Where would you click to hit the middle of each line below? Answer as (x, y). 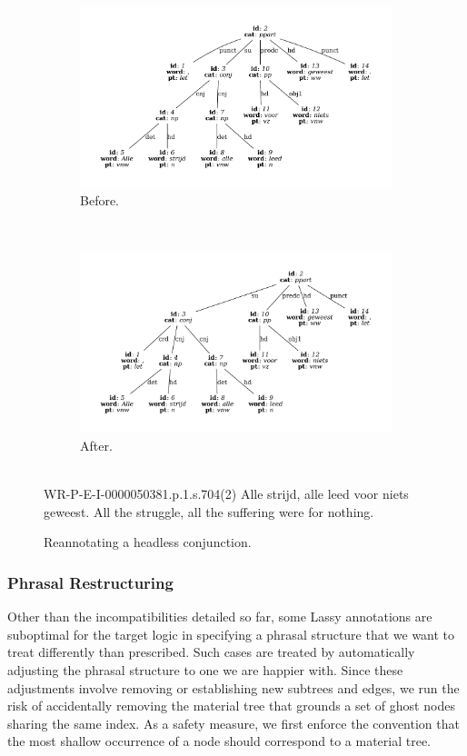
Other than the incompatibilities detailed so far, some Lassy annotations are (220, 617)
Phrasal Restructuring (90, 582)
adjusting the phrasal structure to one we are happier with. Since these (205, 669)
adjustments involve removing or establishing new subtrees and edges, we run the (233, 687)
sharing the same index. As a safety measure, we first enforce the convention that (233, 723)
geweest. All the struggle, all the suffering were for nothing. (209, 511)
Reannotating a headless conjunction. (148, 542)
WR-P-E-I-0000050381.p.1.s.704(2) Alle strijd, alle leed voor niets (226, 494)
